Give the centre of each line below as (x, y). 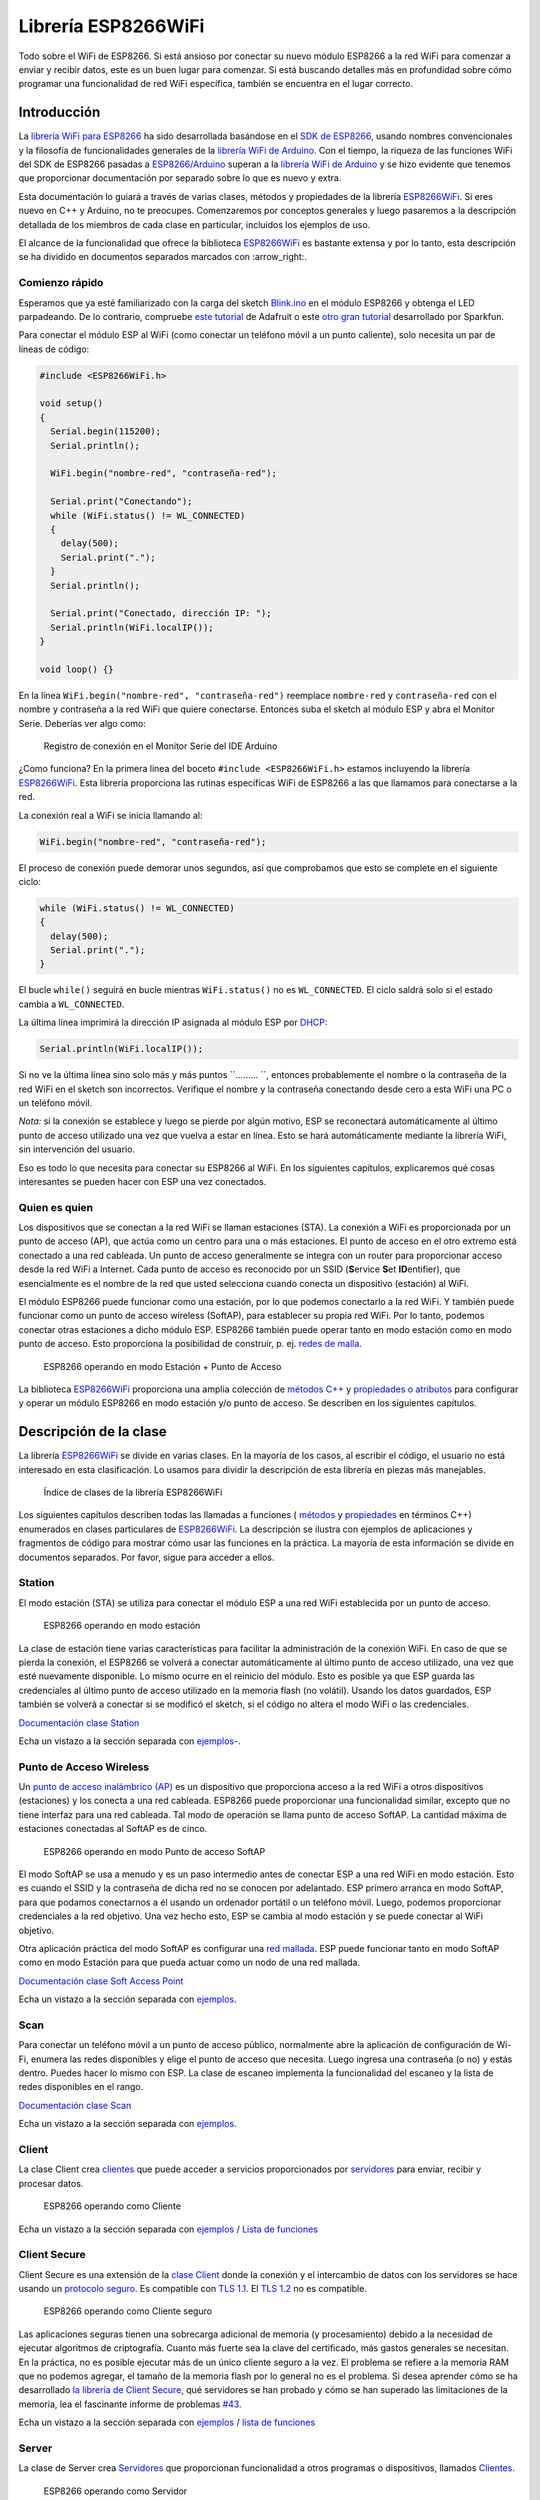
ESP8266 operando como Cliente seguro (128, 2311)
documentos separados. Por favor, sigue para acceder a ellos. (146, 1557)
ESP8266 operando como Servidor (115, 2491)
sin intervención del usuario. (76, 1149)
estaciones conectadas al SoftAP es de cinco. (113, 1829)
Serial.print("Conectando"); (122, 501)
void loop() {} (76, 669)
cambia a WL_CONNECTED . (71, 1004)
